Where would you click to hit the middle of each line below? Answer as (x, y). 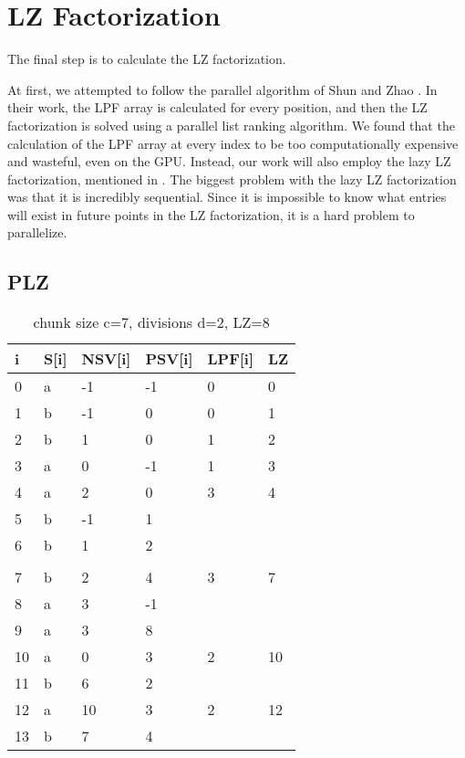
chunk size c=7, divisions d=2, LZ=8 (151, 322)
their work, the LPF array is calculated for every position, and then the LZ (217, 107)
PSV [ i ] (169, 359)
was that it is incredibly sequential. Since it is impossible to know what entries (227, 197)
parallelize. (37, 232)
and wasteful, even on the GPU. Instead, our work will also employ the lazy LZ (229, 161)
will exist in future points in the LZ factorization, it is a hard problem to (211, 214)
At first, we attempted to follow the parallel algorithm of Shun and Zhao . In (222, 89)
